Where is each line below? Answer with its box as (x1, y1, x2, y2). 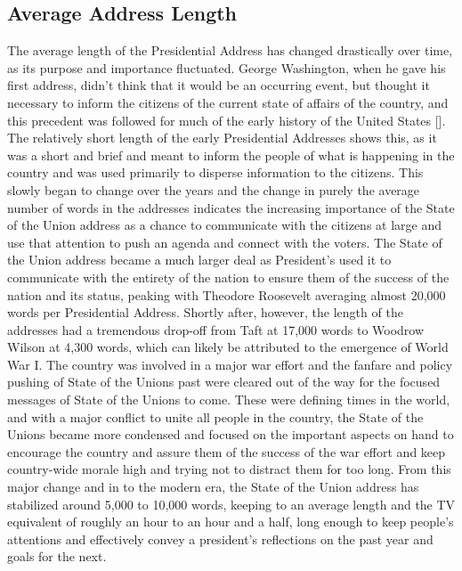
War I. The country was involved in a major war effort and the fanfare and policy (7, 355, 453, 373)
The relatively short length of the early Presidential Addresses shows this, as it (7, 128, 437, 147)
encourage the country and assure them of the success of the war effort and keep (7, 442, 446, 461)
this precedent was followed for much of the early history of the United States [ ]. (7, 110, 446, 129)
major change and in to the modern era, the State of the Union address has (7, 477, 419, 496)
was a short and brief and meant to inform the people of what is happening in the (7, 145, 455, 164)
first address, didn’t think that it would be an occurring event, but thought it (7, 76, 430, 94)
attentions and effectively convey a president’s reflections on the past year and (7, 529, 434, 548)
